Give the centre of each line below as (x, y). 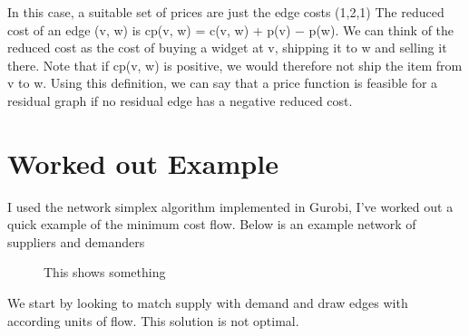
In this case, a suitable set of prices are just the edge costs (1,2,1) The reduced (226, 12)
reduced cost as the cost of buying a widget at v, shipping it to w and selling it (227, 48)
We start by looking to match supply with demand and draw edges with (208, 303)
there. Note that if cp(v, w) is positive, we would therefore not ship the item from (235, 65)
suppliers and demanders (76, 241)
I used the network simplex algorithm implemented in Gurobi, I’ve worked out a (230, 206)
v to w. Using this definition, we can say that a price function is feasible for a (223, 83)
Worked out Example (143, 163)
